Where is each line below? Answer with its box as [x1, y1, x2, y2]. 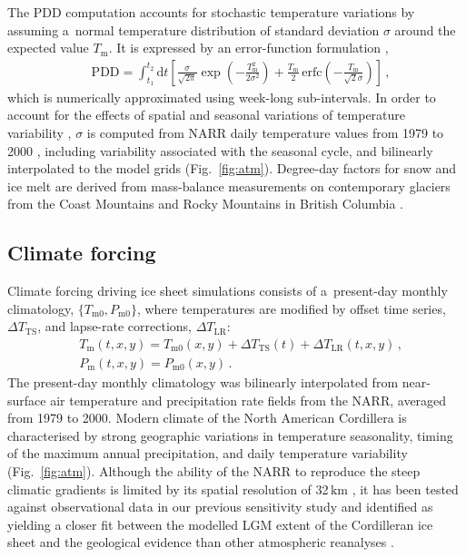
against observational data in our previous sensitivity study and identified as [7, 497, 433, 516]
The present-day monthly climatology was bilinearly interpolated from [7, 373, 399, 392]
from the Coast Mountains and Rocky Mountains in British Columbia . [7, 194, 403, 213]
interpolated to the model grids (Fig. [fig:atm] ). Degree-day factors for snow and [7, 159, 456, 178]
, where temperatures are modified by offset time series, [136, 298, 446, 318]
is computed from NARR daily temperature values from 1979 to [86, 123, 444, 142]
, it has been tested [352, 479, 459, 498]
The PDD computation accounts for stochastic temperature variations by [7, 3, 415, 21]
